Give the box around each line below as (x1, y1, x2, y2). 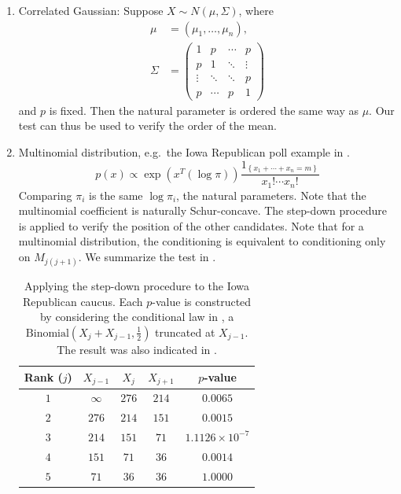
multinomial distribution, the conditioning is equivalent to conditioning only (18, 233, 386, 249)
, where (238, 2, 274, 18)
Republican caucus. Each (23, 293, 143, 309)
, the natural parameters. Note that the (176, 186, 366, 203)
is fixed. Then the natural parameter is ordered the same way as (49, 101, 359, 118)
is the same (89, 186, 143, 203)
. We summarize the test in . (78, 249, 216, 264)
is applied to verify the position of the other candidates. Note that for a (18, 217, 364, 234)
